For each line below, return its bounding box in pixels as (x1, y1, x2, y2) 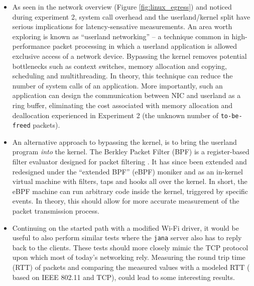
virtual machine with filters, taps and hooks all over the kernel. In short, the (12, 176, 247, 186)
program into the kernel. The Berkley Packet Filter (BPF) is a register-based (12, 146, 249, 157)
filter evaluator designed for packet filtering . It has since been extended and (12, 156, 247, 167)
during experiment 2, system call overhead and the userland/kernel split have (12, 11, 250, 22)
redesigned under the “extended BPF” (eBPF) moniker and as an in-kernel (12, 166, 243, 176)
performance (12, 41, 51, 51)
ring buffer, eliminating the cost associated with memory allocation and (12, 100, 233, 110)
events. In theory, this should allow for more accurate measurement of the (12, 196, 239, 206)
